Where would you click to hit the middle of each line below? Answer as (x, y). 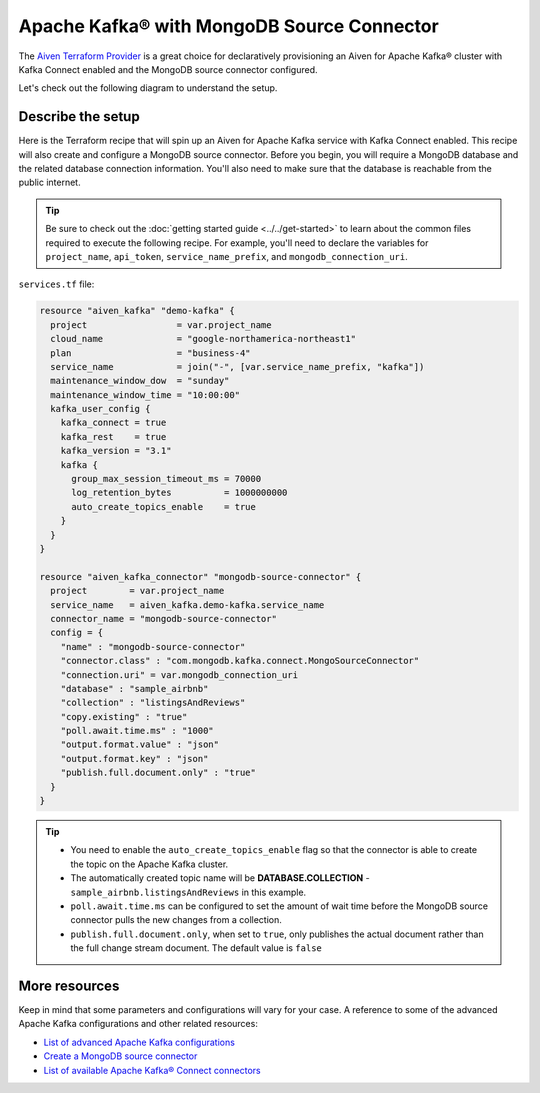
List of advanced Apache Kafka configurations (139, 1042)
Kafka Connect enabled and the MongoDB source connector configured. (168, 69)
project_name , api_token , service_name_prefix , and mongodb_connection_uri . (227, 256)
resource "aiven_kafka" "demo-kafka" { (137, 311)
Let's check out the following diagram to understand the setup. (148, 88)
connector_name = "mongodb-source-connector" (163, 618)
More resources (69, 985)
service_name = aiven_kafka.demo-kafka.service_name (187, 604)
